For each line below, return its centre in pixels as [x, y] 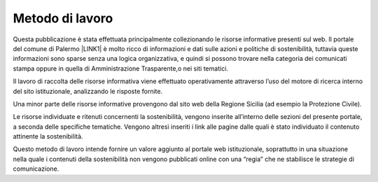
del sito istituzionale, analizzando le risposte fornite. [88, 91]
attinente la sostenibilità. [48, 136]
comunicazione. [36, 169]
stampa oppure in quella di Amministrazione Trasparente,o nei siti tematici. [121, 68]
